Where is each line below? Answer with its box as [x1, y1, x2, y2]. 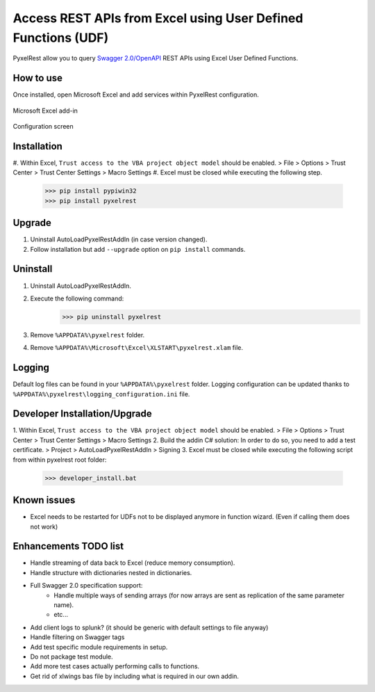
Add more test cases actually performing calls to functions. [30, 662, 200, 670]
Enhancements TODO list [12, 540, 124, 552]
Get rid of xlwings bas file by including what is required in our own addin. [30, 672, 240, 680]
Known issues [12, 494, 76, 506]
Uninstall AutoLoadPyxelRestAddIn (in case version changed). [30, 235, 208, 243]
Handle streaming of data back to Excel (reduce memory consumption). [30, 558, 235, 567]
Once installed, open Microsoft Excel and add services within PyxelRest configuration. [12, 90, 260, 99]
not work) [30, 522, 58, 531]
